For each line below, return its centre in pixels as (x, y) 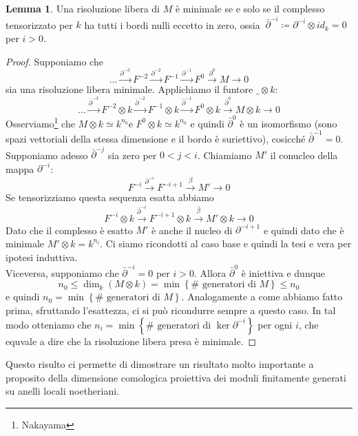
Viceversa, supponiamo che (62, 272)
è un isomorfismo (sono (288, 123)
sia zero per (132, 155)
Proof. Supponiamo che (54, 61)
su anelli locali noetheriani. (63, 391)
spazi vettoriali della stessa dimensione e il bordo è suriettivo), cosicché (156, 138)
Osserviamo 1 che (40, 122)
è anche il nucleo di (192, 230)
